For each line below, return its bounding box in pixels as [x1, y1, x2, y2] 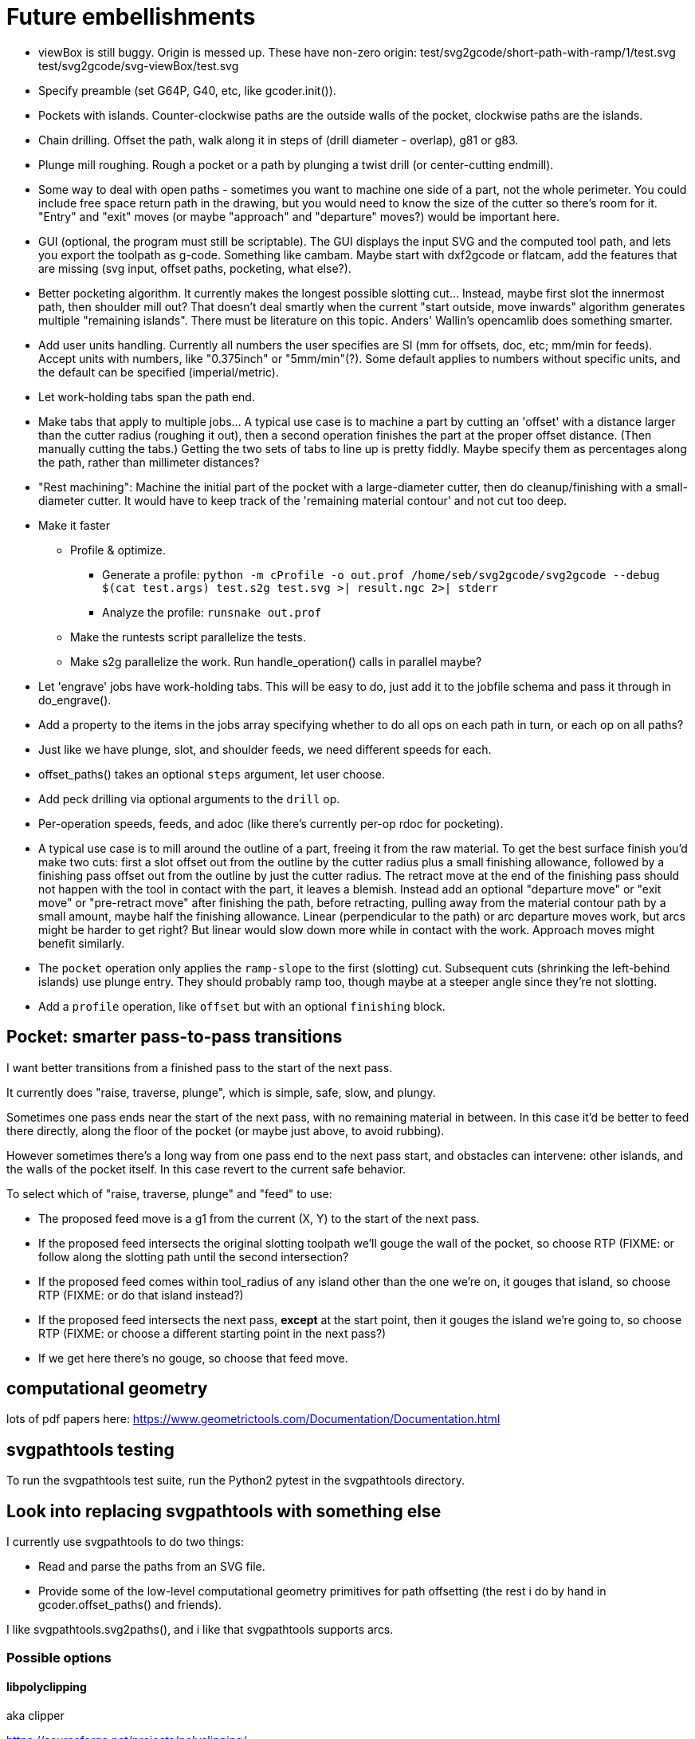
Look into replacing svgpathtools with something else [6, 1500, 442, 1521]
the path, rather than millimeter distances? [38, 455, 260, 469]
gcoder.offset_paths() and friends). [38, 1598, 222, 1612]
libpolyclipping [6, 1680, 87, 1694]
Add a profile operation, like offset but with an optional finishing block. [38, 999, 446, 1013]
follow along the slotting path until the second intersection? [38, 1249, 349, 1264]
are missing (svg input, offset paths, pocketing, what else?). [38, 261, 351, 275]
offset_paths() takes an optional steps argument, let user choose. [38, 767, 385, 781]
